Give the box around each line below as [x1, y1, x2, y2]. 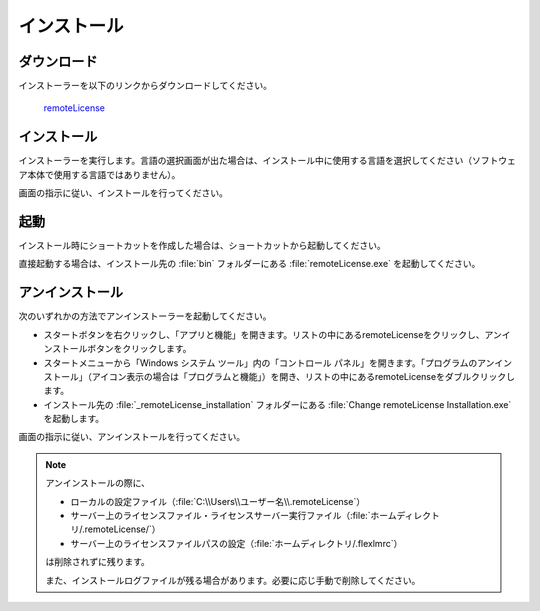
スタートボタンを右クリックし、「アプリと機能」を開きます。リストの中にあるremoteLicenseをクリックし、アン [43, 328, 502, 340]
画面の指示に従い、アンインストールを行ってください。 [18, 431, 246, 443]
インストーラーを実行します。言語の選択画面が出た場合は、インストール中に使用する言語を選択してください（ [18, 155, 473, 167]
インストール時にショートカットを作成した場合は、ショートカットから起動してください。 [18, 240, 386, 252]
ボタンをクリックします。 [86, 343, 192, 355]
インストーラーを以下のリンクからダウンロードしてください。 [18, 80, 272, 92]
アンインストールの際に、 [45, 477, 150, 489]
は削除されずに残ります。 [45, 556, 150, 568]
